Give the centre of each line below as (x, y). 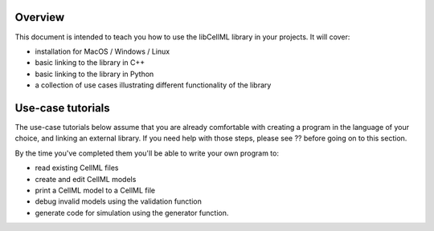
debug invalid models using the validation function (119, 201)
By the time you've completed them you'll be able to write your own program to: (147, 153)
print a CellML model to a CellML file (95, 190)
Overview (40, 17)
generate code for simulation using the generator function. (132, 213)
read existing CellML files (77, 168)
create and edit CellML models (86, 179)
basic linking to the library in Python (94, 74)
